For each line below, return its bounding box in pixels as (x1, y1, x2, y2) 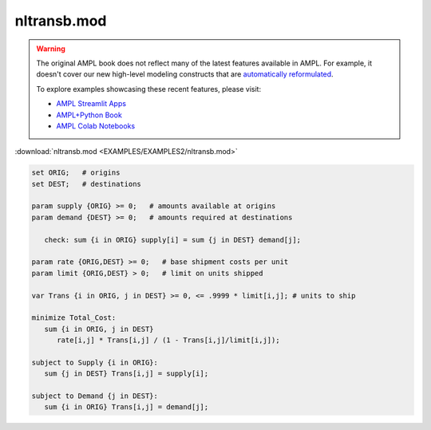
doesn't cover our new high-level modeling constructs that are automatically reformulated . (36, 69, 334, 79)
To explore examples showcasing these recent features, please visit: (36, 84, 262, 93)
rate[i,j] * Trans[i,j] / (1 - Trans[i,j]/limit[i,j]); (57, 336, 280, 345)
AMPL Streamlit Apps (56, 99, 127, 108)
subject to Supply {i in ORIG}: (31, 357, 159, 367)
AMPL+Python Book (56, 110, 123, 120)
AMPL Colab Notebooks (56, 120, 136, 131)
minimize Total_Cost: (31, 314, 117, 322)
